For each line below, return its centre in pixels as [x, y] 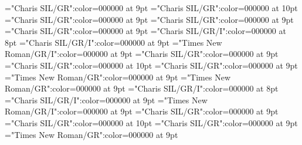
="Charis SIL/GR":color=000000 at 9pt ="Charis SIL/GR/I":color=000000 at [145, 31]
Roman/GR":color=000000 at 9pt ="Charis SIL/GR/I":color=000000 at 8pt [142, 88]
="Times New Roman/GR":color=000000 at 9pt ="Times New [118, 77]
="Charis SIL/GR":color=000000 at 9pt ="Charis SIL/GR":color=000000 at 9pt [149, 19]
